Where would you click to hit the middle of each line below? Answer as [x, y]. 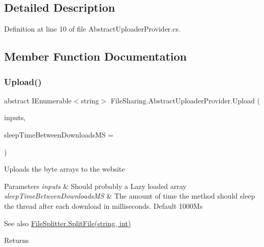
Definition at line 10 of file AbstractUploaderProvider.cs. [92, 29]
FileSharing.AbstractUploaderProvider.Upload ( [185, 100]
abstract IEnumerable [38, 100]
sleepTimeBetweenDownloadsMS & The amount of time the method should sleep [130, 196]
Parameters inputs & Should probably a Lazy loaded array [95, 186]
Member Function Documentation [96, 56]
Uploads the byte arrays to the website [65, 169]
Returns [17, 240]
